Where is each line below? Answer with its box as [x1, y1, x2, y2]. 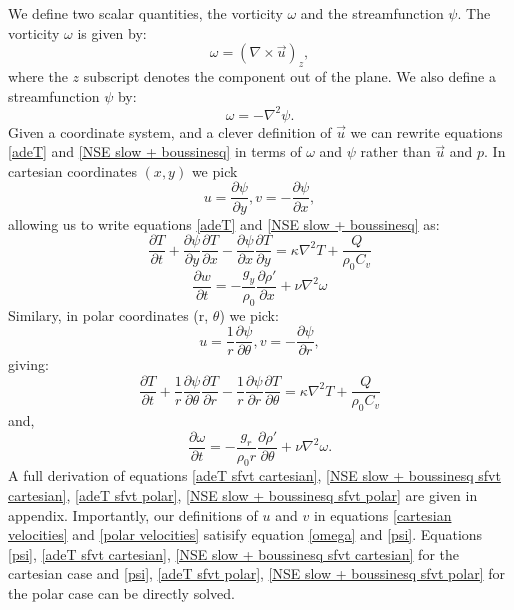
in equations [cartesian [313, 504, 452, 525]
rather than [360, 141, 431, 162]
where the [8, 65, 68, 86]
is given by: [77, 22, 147, 43]
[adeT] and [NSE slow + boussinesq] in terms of [8, 141, 302, 162]
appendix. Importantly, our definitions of [8, 504, 258, 525]
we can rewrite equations [350, 121, 503, 142]
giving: [8, 354, 49, 375]
